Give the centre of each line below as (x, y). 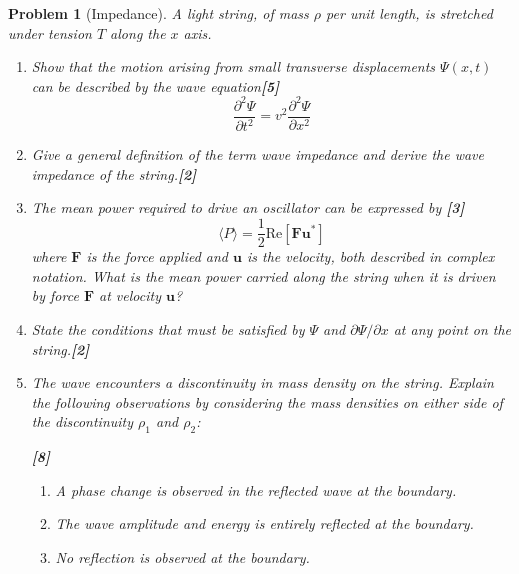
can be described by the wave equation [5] (155, 85)
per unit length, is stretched (409, 13)
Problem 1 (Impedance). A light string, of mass (158, 13)
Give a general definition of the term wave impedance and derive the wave (257, 154)
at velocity (130, 295)
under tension (50, 32)
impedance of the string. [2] (114, 173)
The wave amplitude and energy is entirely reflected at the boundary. (264, 523)
